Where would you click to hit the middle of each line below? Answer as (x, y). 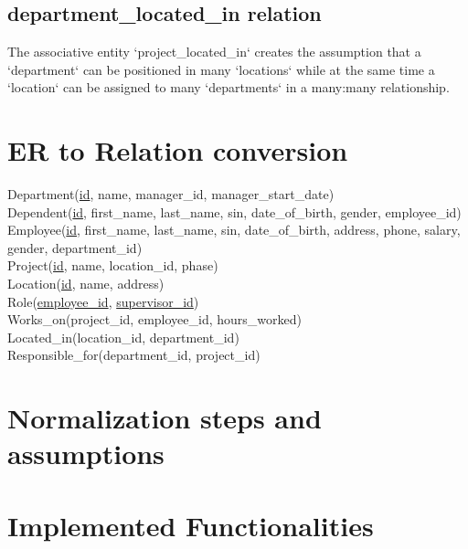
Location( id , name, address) (86, 284)
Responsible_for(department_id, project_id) (134, 355)
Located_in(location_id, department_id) (123, 337)
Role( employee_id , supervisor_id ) (103, 301)
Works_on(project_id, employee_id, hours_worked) (154, 319)
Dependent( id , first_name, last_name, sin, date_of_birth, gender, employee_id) (234, 211)
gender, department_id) (75, 247)
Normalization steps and (165, 418)
